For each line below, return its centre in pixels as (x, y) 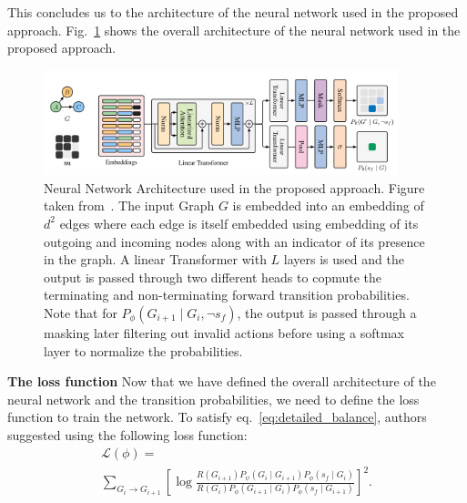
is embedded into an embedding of (328, 205)
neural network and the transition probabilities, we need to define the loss (213, 399)
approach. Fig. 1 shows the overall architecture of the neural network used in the (234, 30)
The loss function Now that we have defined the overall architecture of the (222, 381)
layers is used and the (344, 259)
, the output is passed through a (327, 312)
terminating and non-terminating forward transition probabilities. (227, 295)
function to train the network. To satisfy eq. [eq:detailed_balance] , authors (217, 417)
